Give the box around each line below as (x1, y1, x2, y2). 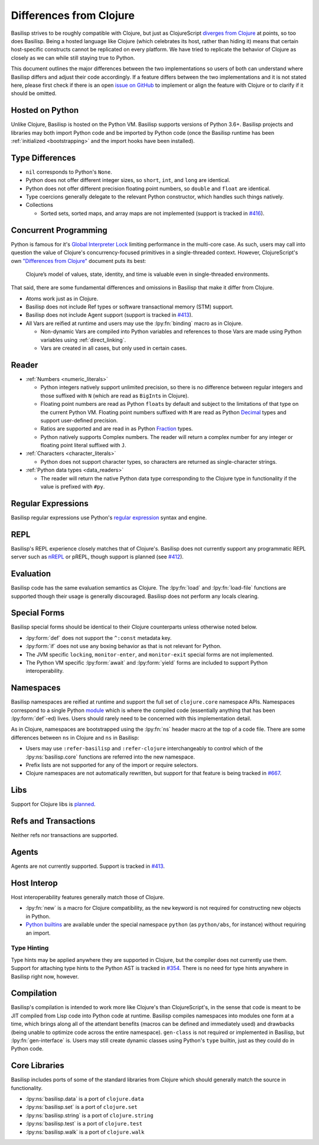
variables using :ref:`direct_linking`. (40, 336, 126, 343)
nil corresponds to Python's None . (25, 168, 112, 175)
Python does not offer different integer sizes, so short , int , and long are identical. (25, 177, 230, 184)
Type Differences (11, 152, 76, 162)
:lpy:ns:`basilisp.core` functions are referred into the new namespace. (25, 753, 195, 760)
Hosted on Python (11, 105, 79, 115)
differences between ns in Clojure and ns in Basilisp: (11, 734, 139, 741)
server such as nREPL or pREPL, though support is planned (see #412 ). (11, 553, 184, 561)
